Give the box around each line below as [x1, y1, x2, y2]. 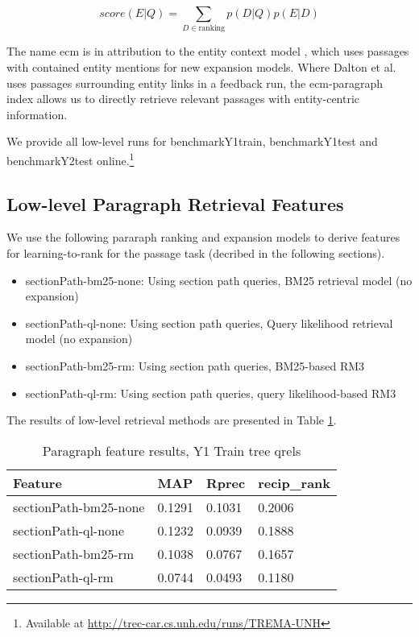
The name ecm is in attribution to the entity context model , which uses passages [6, 43, 409, 60]
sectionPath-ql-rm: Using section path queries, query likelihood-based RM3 [25, 384, 396, 401]
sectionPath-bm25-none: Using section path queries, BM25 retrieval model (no [25, 271, 413, 288]
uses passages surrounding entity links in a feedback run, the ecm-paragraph [6, 74, 384, 91]
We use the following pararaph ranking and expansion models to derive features [6, 229, 400, 246]
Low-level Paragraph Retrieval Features [6, 191, 344, 216]
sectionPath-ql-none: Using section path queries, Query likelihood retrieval [25, 314, 393, 331]
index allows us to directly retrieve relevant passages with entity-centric [6, 90, 360, 107]
